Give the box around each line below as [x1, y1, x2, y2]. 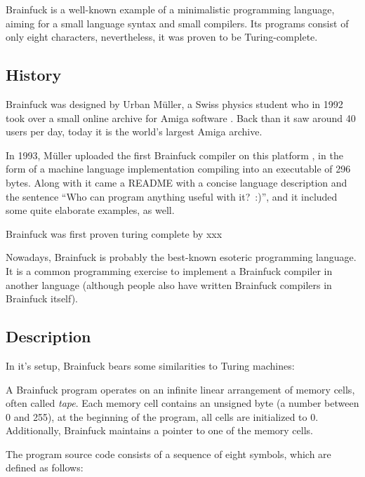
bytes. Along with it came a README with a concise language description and [6, 175, 347, 189]
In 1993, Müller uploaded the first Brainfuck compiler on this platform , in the [6, 147, 343, 162]
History [6, 64, 62, 86]
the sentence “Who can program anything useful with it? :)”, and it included [6, 189, 338, 203]
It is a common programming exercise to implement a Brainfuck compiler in [6, 263, 333, 278]
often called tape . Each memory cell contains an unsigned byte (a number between [6, 396, 359, 410]
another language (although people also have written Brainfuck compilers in [6, 277, 332, 292]
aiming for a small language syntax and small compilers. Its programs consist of [6, 15, 349, 30]
